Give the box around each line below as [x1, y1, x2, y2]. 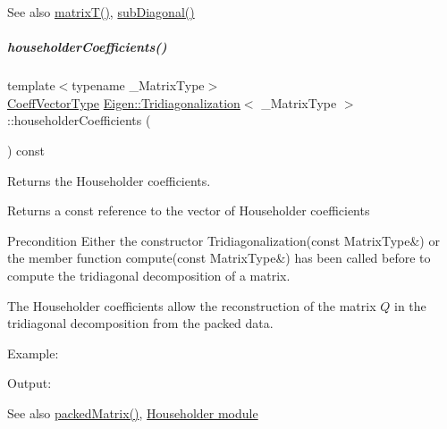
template [7, 76, 55, 95]
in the [393, 296, 426, 315]
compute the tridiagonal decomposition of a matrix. [7, 265, 291, 284]
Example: [7, 343, 59, 362]
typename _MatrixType [72, 76, 205, 95]
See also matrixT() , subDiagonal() [7, 3, 195, 21]
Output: [7, 374, 52, 392]
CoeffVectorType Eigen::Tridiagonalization [7, 93, 240, 112]
